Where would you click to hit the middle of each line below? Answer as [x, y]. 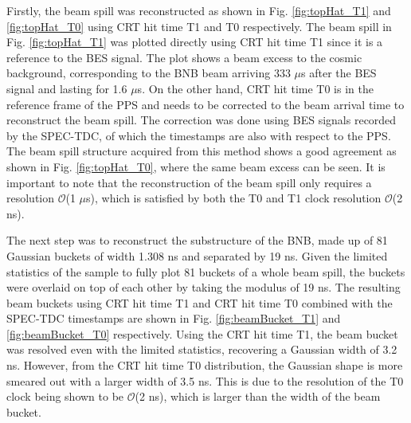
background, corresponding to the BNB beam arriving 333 [149, 73]
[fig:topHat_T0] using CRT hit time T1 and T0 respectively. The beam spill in [199, 26]
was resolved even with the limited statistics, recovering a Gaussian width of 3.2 [202, 349]
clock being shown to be [65, 396]
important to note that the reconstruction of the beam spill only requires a [189, 182]
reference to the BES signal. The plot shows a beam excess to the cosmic [184, 57]
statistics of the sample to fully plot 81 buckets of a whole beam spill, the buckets [206, 271]
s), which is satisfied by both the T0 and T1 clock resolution [234, 198]
